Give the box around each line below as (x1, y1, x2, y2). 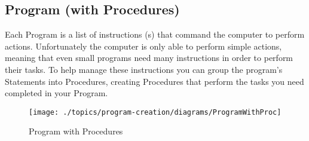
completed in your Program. (5, 87, 108, 99)
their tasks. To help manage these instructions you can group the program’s (5, 63, 283, 75)
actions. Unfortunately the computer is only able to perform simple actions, (5, 39, 282, 52)
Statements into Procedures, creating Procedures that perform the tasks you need (5, 75, 304, 87)
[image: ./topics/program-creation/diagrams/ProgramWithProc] (29, 108, 282, 117)
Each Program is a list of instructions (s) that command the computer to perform (5, 28, 305, 41)
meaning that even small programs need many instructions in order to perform (5, 51, 293, 64)
